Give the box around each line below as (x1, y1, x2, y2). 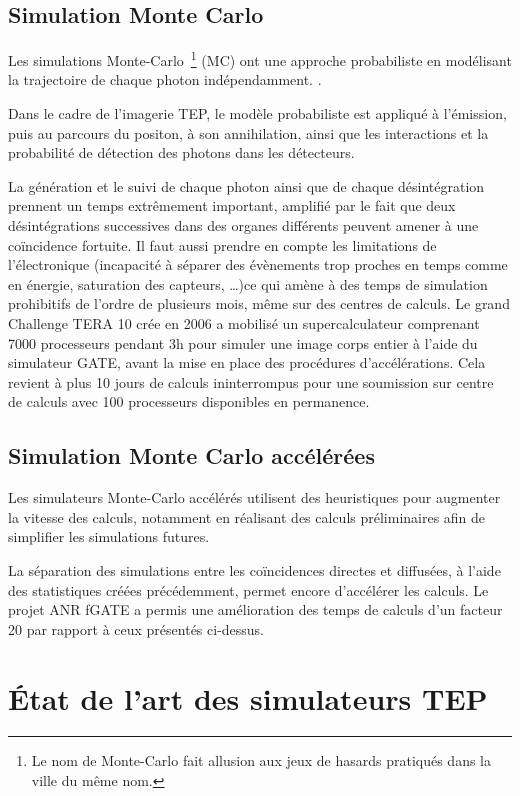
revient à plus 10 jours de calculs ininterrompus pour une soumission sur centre (8, 371, 494, 392)
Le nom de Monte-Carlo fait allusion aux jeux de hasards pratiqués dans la (31, 750, 492, 771)
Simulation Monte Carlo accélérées (8, 440, 375, 471)
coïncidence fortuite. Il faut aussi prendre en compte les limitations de (8, 234, 437, 255)
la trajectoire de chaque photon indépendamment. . (8, 69, 322, 90)
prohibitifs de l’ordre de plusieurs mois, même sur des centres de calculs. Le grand (8, 293, 510, 314)
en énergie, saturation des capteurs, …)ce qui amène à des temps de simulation (8, 273, 488, 294)
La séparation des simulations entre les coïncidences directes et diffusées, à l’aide (8, 559, 501, 580)
